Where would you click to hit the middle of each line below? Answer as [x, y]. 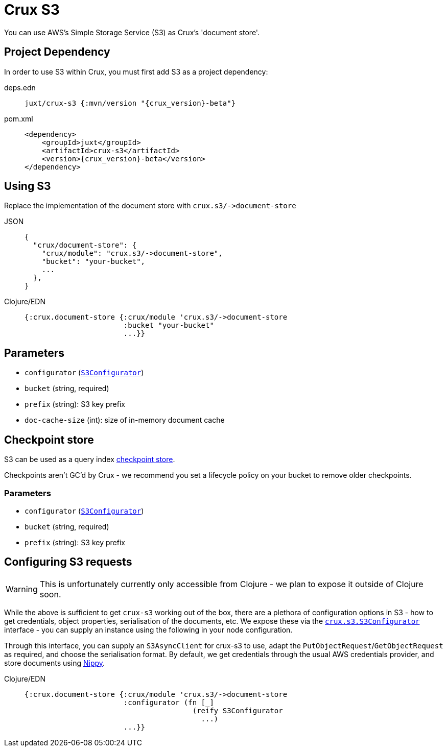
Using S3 [28, 186]
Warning [22, 589]
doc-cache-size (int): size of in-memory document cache [125, 420]
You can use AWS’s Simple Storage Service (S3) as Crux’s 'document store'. [132, 32]
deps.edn [20, 87]
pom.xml [19, 118]
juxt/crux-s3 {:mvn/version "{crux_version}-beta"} [130, 103]
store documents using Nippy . [55, 663]
